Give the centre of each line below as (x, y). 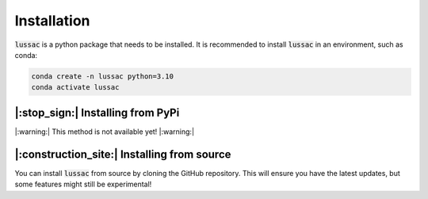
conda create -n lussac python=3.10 (103, 76)
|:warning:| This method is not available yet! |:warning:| (104, 132)
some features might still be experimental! (83, 184)
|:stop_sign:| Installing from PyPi (97, 112)
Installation (52, 21)
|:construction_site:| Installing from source (123, 154)
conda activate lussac (75, 88)
